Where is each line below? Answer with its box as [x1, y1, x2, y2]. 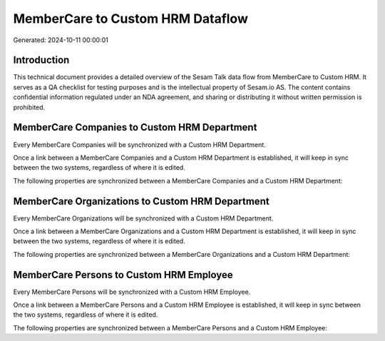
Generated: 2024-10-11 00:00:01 [13, 36, 108, 44]
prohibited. [13, 103, 46, 111]
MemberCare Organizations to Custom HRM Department [13, 195, 270, 207]
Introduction [13, 54, 70, 66]
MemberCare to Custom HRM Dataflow [13, 11, 249, 26]
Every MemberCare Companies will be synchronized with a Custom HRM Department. [13, 140, 267, 149]
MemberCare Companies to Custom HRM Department [13, 121, 257, 133]
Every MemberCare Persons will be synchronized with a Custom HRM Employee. [13, 287, 251, 296]
